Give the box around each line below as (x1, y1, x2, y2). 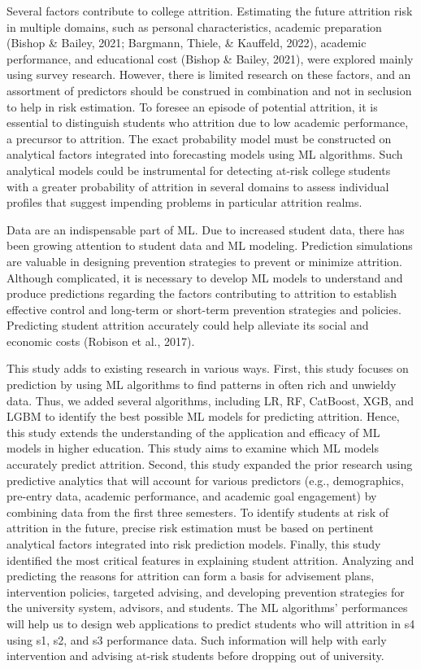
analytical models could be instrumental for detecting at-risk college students (7, 161, 391, 178)
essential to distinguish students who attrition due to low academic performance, (7, 114, 409, 131)
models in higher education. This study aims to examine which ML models (7, 439, 379, 457)
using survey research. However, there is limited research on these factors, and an (7, 66, 411, 83)
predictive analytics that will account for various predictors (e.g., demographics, (7, 471, 405, 488)
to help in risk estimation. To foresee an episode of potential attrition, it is (7, 98, 378, 115)
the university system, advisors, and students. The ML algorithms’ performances (7, 599, 408, 616)
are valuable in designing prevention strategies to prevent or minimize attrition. (7, 252, 402, 269)
